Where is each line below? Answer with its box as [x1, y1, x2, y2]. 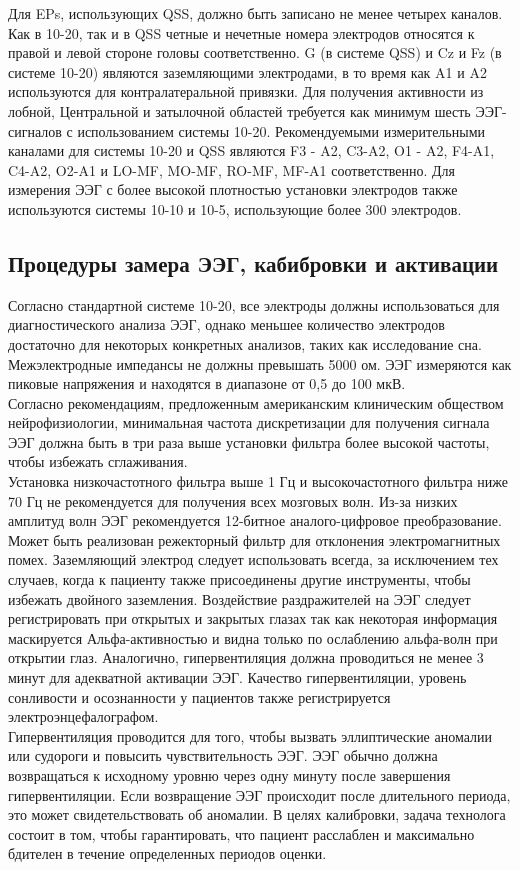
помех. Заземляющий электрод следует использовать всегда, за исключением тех [8, 549, 499, 570]
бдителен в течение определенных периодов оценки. [8, 843, 327, 864]
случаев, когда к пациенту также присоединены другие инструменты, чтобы [8, 569, 471, 590]
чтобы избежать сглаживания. [8, 451, 188, 472]
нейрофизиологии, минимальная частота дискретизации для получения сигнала [8, 412, 490, 433]
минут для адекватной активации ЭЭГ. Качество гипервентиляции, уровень [8, 667, 467, 688]
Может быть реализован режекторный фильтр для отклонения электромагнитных [8, 529, 501, 550]
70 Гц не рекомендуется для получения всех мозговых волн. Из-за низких [8, 490, 458, 511]
